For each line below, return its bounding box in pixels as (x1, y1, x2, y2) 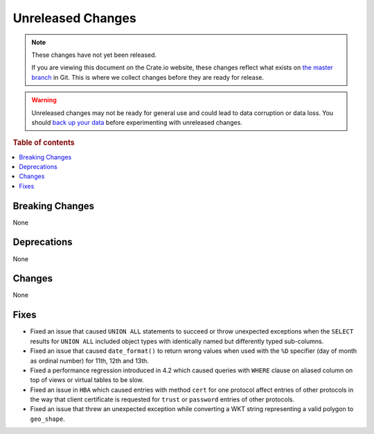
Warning (31, 96, 57, 104)
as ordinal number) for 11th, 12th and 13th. (30, 356, 149, 365)
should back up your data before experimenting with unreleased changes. (31, 118, 242, 126)
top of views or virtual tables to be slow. (30, 376, 145, 384)
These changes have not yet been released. (31, 51, 157, 59)
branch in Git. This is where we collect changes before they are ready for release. (31, 73, 265, 81)
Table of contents (12, 138, 75, 148)
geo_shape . (30, 415, 65, 423)
